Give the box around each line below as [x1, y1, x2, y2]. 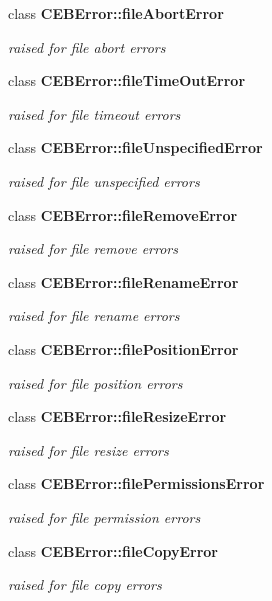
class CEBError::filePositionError [8, 338, 239, 359]
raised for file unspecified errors [8, 170, 200, 191]
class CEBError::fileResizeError [8, 406, 227, 427]
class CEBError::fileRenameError [8, 271, 239, 292]
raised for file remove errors [8, 238, 179, 259]
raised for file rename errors [8, 305, 180, 326]
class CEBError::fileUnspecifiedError [8, 137, 263, 158]
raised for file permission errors [8, 506, 201, 527]
